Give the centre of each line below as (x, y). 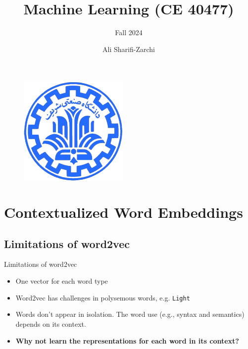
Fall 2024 (129, 32)
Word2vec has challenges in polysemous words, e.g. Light (103, 297)
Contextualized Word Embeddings (124, 212)
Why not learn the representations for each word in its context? (127, 340)
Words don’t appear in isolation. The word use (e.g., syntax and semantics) (130, 314)
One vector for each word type (62, 281)
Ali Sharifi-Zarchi (129, 49)
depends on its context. (51, 324)
